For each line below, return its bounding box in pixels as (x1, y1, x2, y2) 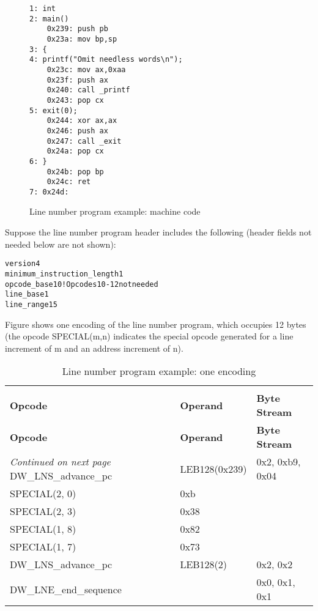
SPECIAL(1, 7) (10, 539, 76, 554)
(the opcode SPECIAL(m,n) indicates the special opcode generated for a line (5, 330, 294, 343)
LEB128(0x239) (180, 461, 247, 476)
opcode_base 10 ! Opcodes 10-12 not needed (5, 280, 158, 289)
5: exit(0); (29, 106, 78, 115)
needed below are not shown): (5, 237, 116, 250)
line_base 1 (5, 290, 49, 299)
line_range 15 (5, 300, 57, 309)
